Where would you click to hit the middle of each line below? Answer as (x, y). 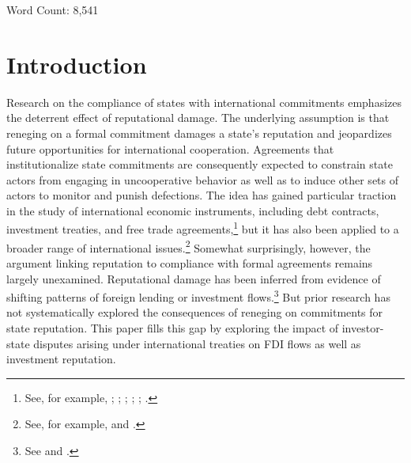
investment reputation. (61, 359)
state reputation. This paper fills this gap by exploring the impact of (173, 328)
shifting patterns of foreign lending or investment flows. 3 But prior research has (198, 296)
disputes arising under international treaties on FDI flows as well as (197, 343)
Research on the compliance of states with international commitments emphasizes (204, 102)
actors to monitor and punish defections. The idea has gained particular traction (202, 195)
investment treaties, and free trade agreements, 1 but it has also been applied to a (203, 228)
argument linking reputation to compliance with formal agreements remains (190, 262)
